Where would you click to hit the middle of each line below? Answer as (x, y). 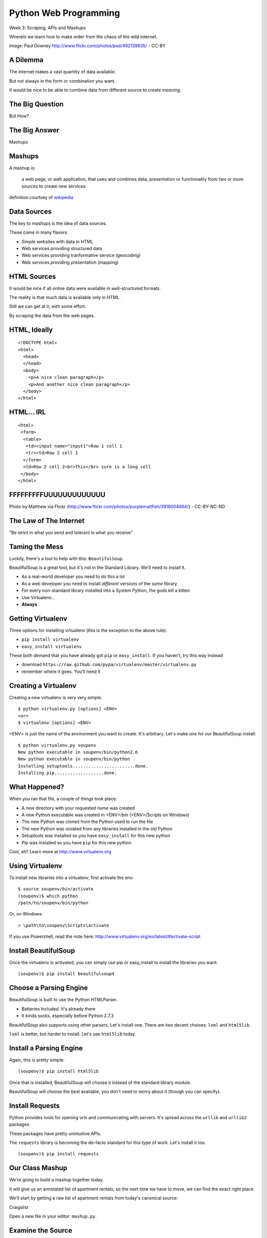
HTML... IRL (28, 412)
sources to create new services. (54, 186)
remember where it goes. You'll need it (61, 671)
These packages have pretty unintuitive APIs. (55, 1134)
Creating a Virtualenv (43, 686)
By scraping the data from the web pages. (52, 315)
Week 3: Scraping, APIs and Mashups (47, 28)
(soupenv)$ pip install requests (58, 1154)
